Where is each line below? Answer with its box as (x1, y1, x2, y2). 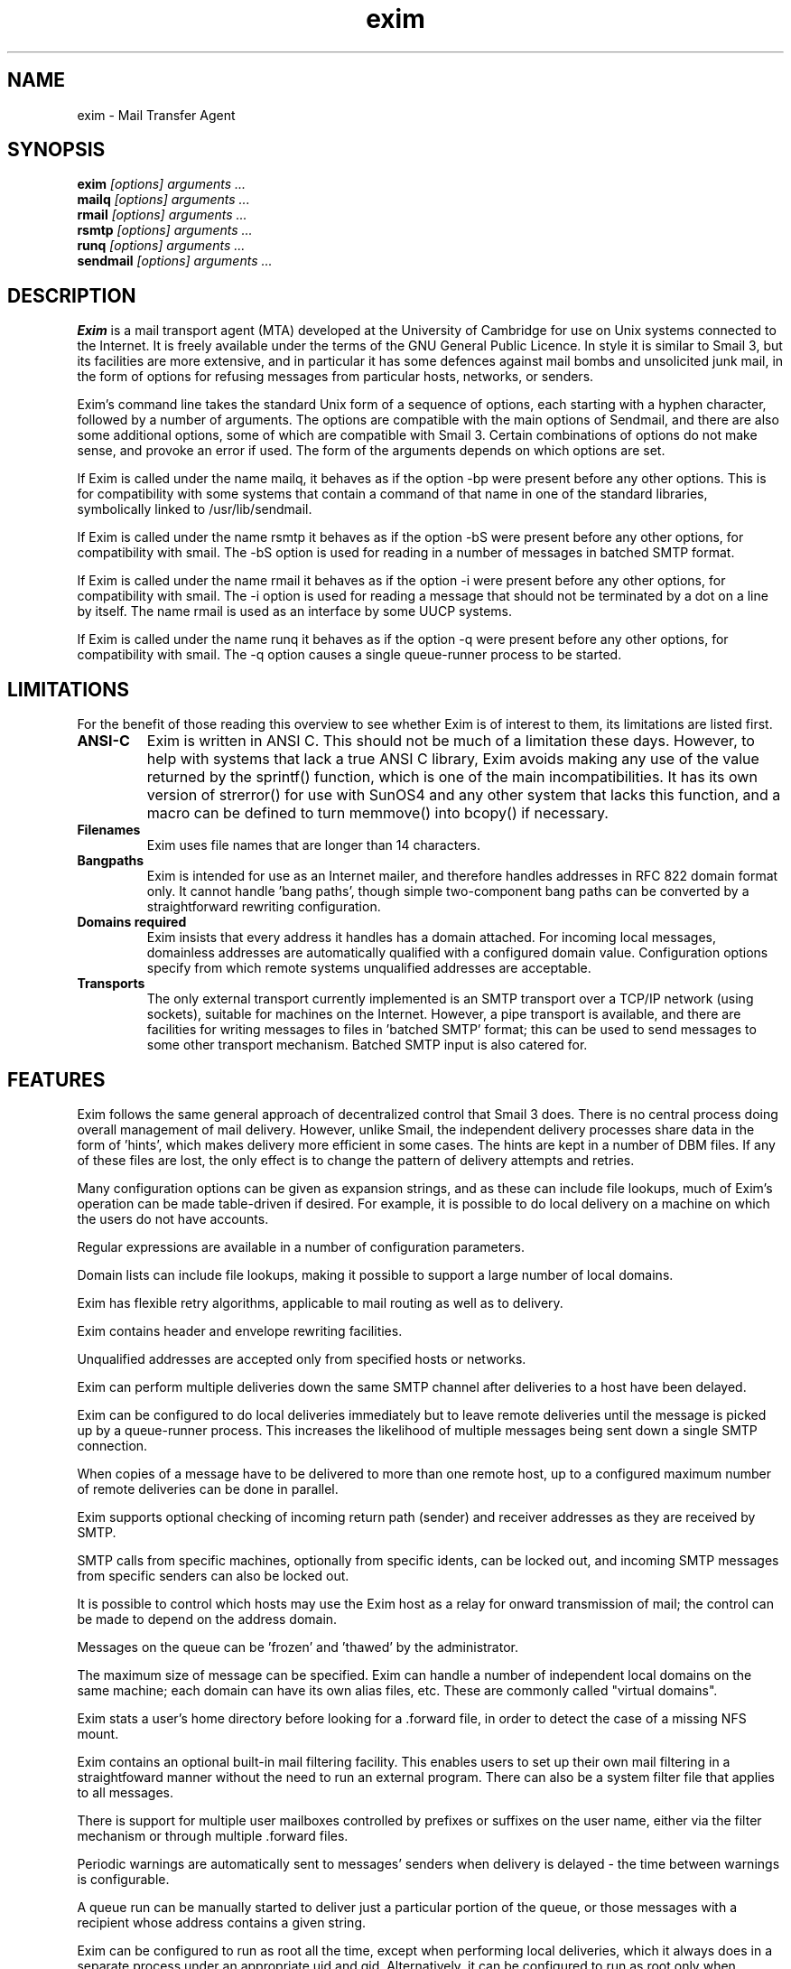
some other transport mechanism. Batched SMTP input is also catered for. (146, 1037, 588, 1053)
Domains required (77, 914, 187, 930)
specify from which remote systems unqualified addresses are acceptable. (146, 960, 591, 976)
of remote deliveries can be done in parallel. (77, 1480, 339, 1497)
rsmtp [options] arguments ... (77, 222, 253, 238)
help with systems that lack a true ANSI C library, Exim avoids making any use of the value (146, 750, 759, 769)
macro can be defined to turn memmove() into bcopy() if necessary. (146, 804, 609, 823)
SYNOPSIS (7, 138, 106, 162)
